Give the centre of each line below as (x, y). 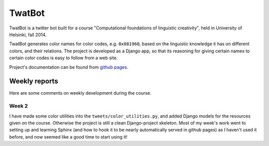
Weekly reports (34, 81)
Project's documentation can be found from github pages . (69, 67)
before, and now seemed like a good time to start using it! (68, 137)
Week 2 (19, 106)
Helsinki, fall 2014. (28, 34)
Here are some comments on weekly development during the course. (80, 93)
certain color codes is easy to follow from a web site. (64, 58)
